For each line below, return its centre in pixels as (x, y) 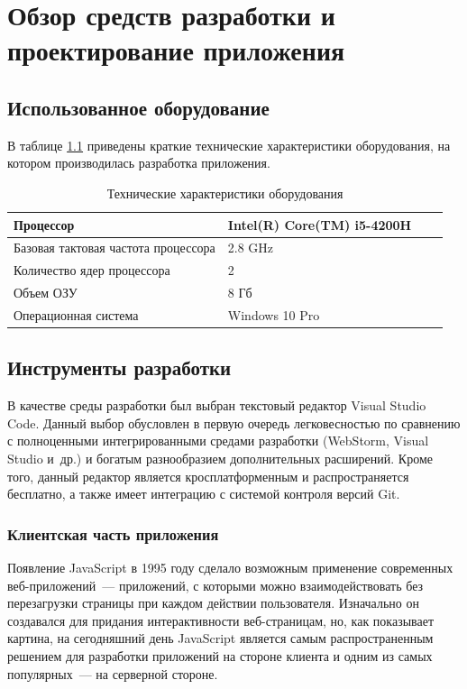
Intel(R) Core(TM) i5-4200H (320, 224)
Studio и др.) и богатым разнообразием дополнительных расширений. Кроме (220, 458)
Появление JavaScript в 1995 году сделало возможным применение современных (230, 567)
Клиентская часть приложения (113, 533)
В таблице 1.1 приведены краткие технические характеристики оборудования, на (229, 145)
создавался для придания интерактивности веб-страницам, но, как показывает (221, 620)
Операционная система (76, 314)
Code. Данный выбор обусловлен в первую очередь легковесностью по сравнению (234, 423)
